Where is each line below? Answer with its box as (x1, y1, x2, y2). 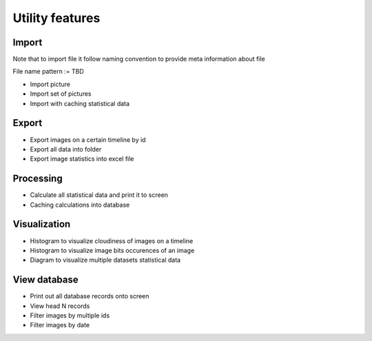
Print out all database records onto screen (30, 292, 149, 300)
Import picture (30, 80, 71, 88)
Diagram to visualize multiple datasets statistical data (30, 256, 181, 265)
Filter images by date (30, 321, 90, 329)
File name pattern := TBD (12, 68, 84, 76)
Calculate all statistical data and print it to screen (30, 191, 169, 199)
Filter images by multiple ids (30, 311, 110, 320)
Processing (12, 173, 63, 185)
